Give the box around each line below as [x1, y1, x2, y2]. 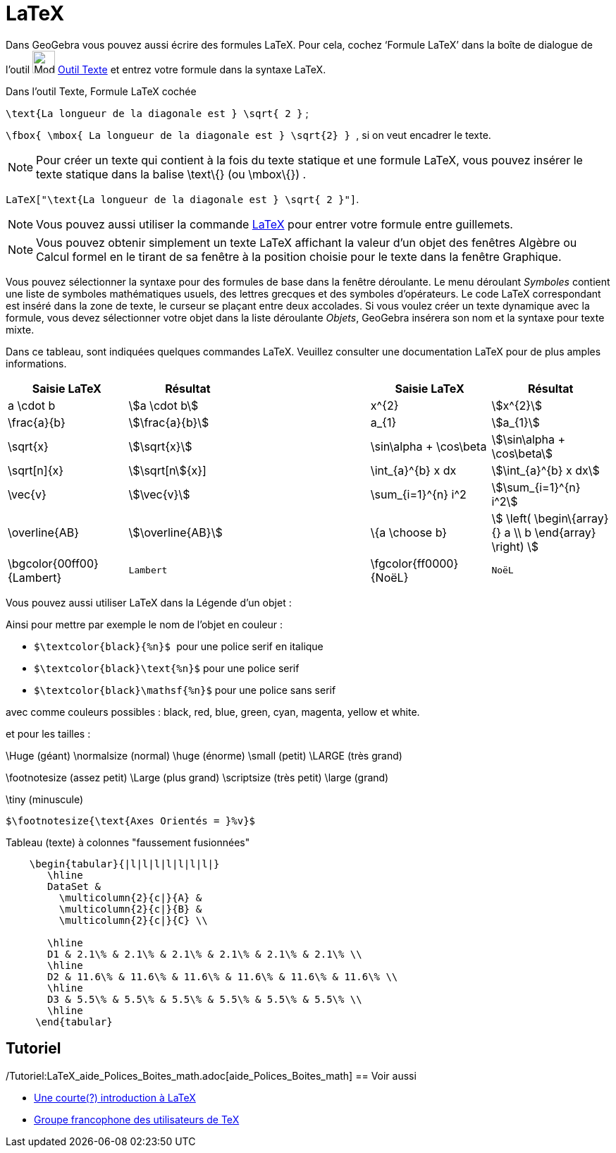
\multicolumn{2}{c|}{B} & [58, 903, 202, 915]
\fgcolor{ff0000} [370, 556, 459, 571]
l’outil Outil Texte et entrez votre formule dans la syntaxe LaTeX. [6, 63, 326, 75]
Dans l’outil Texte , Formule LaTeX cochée [6, 85, 197, 97]
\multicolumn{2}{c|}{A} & [58, 891, 202, 903]
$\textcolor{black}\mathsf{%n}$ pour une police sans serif [34, 683, 336, 696]
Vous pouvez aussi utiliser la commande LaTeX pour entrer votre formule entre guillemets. [36, 216, 513, 231]
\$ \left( [491, 511, 531, 525]
